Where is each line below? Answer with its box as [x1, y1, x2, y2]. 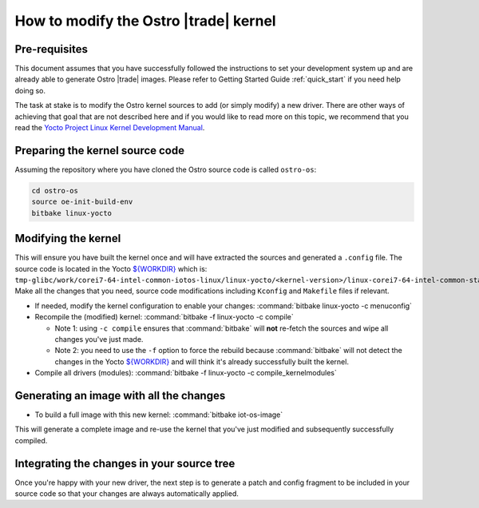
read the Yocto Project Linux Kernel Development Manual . [14, 123, 205, 133]
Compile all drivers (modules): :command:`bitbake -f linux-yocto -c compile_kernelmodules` [34, 368, 337, 378]
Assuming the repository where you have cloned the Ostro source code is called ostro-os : [14, 165, 317, 174]
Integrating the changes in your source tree [14, 456, 236, 470]
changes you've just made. [54, 334, 144, 343]
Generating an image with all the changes [14, 388, 226, 403]
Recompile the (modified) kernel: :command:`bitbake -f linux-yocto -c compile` [34, 312, 295, 322]
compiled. [14, 435, 48, 445]
